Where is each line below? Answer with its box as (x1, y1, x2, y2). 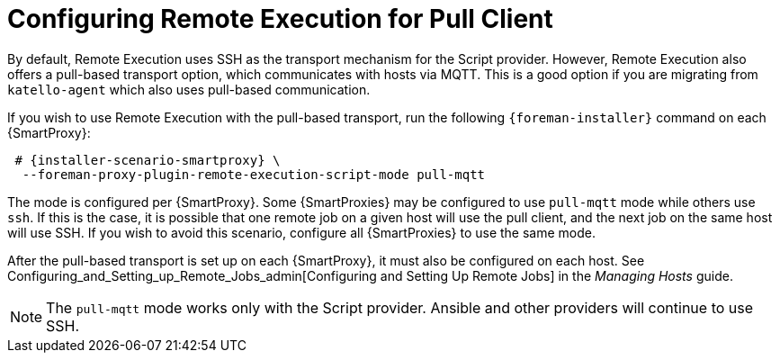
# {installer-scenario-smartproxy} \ (14, 152, 281, 167)
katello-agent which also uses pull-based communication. (7, 81, 371, 97)
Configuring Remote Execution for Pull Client (7, 4, 553, 34)
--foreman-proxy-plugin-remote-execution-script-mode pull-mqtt (22, 166, 486, 182)
